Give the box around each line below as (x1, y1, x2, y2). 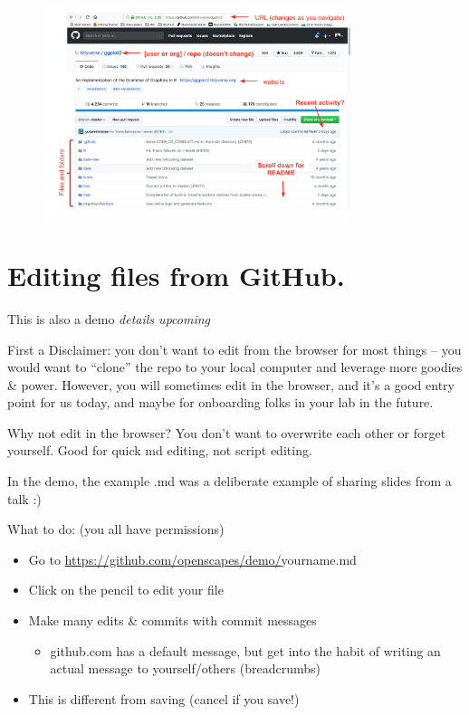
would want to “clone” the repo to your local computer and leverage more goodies (7, 357, 463, 377)
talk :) (7, 489, 42, 508)
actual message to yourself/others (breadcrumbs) (50, 659, 321, 678)
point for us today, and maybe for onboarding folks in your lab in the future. (7, 393, 434, 412)
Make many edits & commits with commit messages (28, 611, 317, 630)
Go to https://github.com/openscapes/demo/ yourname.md (28, 549, 357, 568)
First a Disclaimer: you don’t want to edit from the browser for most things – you (7, 339, 462, 358)
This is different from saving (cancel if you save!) (28, 689, 300, 708)
